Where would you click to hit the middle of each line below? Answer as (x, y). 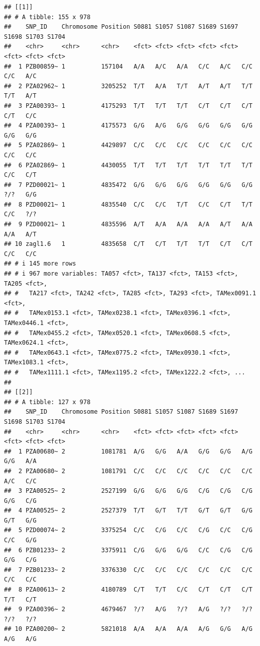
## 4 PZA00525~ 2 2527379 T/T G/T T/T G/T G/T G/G (128, 511)
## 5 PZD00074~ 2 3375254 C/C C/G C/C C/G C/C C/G (128, 530)
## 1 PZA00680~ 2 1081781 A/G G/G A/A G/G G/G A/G (128, 451)
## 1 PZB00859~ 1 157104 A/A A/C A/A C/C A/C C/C (128, 66)
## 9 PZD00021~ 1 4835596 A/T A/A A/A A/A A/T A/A (128, 224)
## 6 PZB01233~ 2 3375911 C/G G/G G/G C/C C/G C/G (128, 550)
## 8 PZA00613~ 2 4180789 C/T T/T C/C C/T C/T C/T (128, 590)
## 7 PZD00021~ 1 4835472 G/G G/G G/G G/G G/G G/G (128, 185)
